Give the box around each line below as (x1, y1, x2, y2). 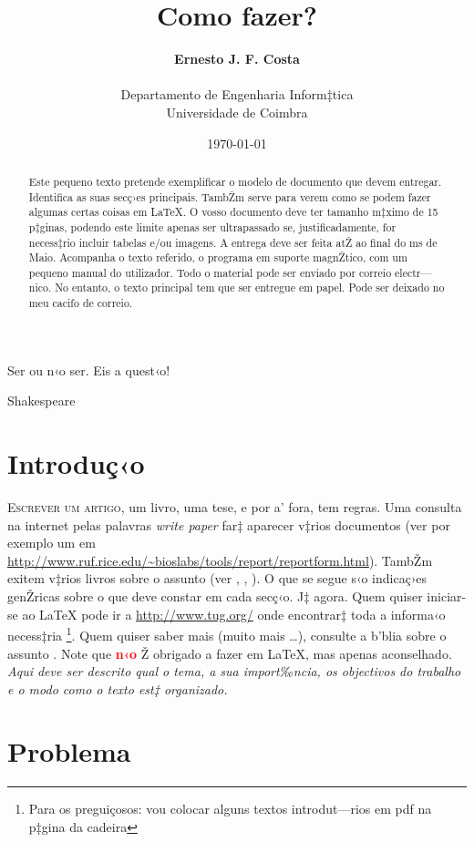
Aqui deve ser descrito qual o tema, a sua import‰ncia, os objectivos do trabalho (7, 662, 461, 681)
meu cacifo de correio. (28, 295, 133, 311)
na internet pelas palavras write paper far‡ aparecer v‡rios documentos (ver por (7, 515, 450, 534)
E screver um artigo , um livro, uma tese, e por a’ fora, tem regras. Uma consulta (7, 498, 462, 517)
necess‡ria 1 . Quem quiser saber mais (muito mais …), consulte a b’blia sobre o (7, 623, 447, 644)
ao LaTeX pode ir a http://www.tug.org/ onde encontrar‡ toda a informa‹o (22, 604, 446, 623)
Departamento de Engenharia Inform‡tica (120, 85, 354, 104)
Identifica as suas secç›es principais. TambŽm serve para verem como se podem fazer (28, 189, 431, 204)
